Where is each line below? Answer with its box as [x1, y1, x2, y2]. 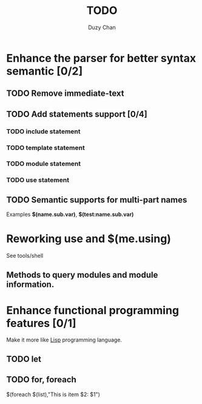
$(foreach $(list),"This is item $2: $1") [6, 391, 100, 398]
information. [6, 279, 55, 289]
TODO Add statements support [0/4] [6, 109, 147, 119]
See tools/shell [6, 252, 44, 260]
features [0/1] [6, 316, 77, 330]
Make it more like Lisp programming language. [6, 336, 123, 343]
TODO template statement [6, 143, 85, 152]
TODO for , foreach [6, 374, 77, 385]
